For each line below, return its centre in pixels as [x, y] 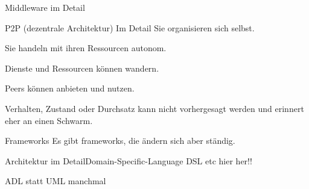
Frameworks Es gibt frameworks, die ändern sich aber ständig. [120, 141]
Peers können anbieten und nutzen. [70, 88]
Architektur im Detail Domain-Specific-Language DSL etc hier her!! [129, 160]
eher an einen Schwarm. [49, 120]
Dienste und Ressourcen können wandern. [82, 68]
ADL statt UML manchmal [56, 181]
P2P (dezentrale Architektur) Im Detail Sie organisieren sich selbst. [130, 27]
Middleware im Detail [45, 7]
